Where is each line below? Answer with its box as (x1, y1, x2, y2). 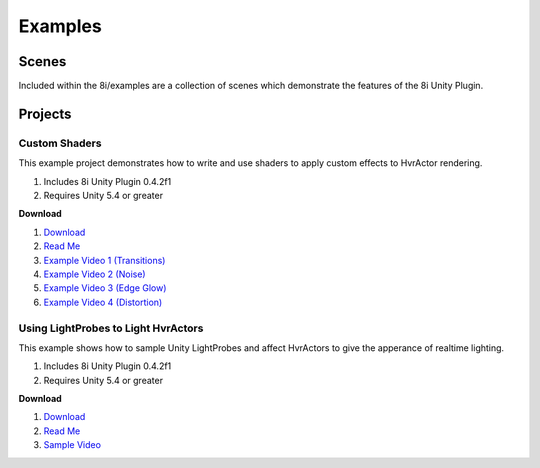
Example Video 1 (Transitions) (43, 254, 166, 266)
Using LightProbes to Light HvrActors (18, 321, 204, 335)
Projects (18, 105, 72, 122)
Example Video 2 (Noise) (43, 268, 146, 280)
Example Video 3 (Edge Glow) (43, 282, 167, 294)
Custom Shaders (18, 136, 102, 150)
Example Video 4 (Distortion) (43, 296, 163, 308)
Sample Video (43, 439, 102, 451)
